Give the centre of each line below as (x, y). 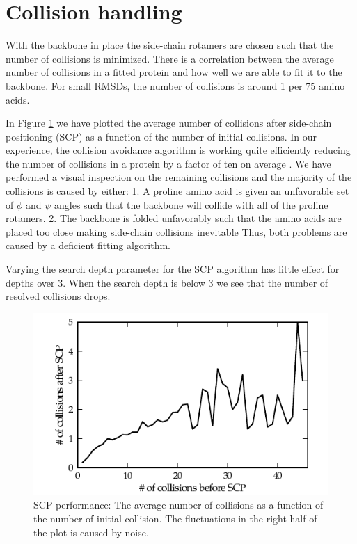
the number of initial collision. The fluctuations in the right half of (175, 518)
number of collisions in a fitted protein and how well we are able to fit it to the (174, 72)
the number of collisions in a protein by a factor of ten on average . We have (168, 163)
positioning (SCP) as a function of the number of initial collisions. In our (161, 136)
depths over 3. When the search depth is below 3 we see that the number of (167, 282)
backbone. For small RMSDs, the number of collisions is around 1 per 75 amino (175, 85)
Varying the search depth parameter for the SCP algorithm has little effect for (173, 269)
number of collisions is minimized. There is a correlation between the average (170, 58)
